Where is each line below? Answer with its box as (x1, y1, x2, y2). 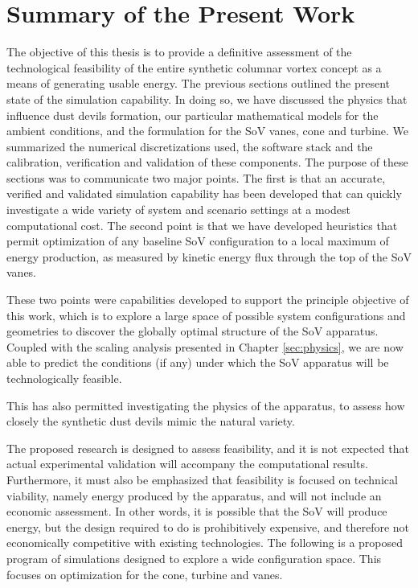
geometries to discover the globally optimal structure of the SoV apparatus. (6, 323, 379, 339)
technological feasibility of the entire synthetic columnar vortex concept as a (6, 59, 382, 76)
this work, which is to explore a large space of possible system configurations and (6, 306, 406, 323)
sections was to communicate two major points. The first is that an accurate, (6, 169, 386, 186)
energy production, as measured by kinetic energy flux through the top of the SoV (6, 248, 412, 265)
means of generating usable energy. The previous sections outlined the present (6, 75, 390, 92)
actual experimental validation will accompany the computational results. (6, 455, 368, 472)
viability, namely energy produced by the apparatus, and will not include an (6, 487, 382, 504)
